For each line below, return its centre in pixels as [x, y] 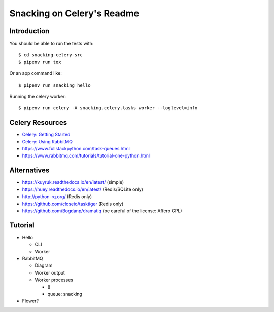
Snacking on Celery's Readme [74, 13]
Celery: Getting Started [46, 135]
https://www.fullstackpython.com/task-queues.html [76, 149]
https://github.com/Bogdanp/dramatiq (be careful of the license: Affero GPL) [102, 211]
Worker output [50, 272]
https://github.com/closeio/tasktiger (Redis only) [73, 204]
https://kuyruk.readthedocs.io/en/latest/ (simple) [73, 182]
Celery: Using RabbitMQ [47, 141]
